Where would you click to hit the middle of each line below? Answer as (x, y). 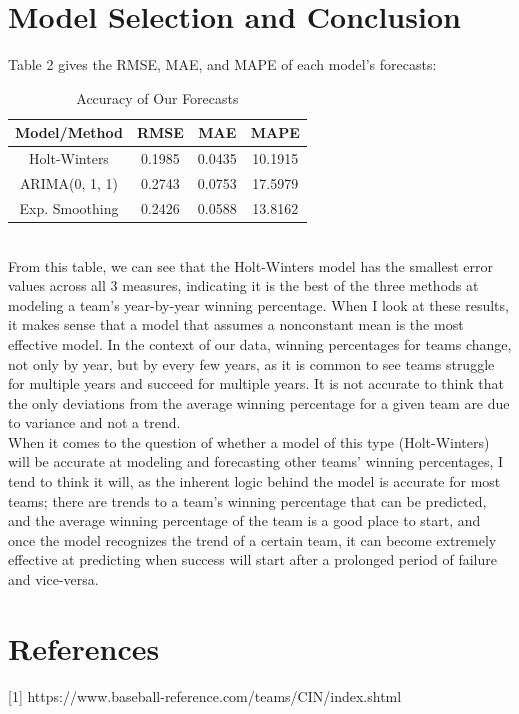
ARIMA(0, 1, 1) (69, 183)
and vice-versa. (53, 579)
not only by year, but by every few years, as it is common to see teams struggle (251, 363)
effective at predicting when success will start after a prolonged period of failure (252, 559)
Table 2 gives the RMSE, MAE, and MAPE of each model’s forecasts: (222, 64)
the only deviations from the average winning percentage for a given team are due (259, 402)
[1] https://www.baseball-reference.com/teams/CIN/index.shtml (205, 695)
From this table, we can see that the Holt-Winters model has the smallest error (250, 265)
